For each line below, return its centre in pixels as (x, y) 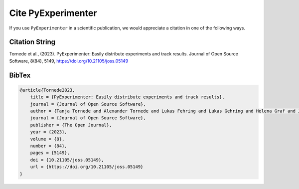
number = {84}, (49, 146)
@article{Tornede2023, (47, 90)
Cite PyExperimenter (53, 13)
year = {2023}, (49, 132)
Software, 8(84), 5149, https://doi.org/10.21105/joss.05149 (69, 61)
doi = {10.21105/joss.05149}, (67, 160)
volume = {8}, (47, 139)
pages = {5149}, (50, 153)
